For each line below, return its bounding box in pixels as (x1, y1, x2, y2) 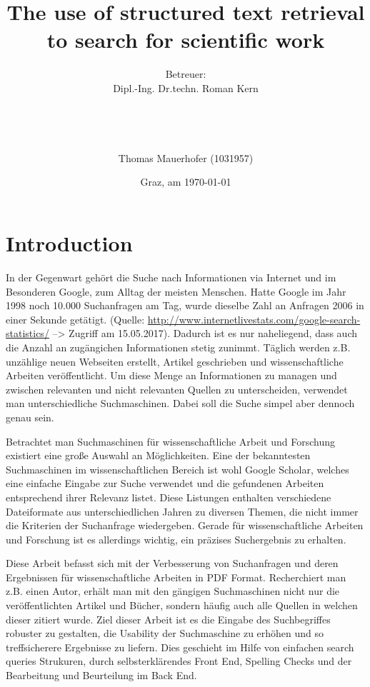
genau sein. (6, 409, 54, 424)
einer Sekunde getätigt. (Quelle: (6, 311, 145, 326)
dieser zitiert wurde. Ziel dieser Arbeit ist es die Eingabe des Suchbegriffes (6, 611, 331, 626)
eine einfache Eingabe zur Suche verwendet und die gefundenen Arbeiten (6, 476, 324, 491)
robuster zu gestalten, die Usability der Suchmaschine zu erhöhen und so (6, 626, 324, 641)
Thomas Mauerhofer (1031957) (118, 150, 254, 165)
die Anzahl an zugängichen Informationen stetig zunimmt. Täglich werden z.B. (6, 339, 351, 354)
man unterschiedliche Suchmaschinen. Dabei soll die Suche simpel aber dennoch (6, 396, 355, 411)
